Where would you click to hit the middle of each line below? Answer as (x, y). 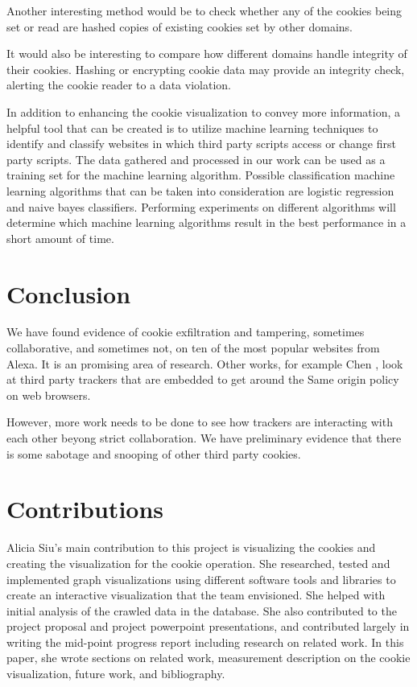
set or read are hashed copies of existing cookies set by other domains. (180, 26)
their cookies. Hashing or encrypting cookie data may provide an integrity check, (206, 69)
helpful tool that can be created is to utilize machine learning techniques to (192, 128)
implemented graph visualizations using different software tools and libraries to (201, 579)
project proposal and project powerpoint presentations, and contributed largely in (208, 626)
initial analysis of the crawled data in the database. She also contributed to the (202, 610)
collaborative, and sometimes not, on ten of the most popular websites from (193, 348)
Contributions (85, 509)
